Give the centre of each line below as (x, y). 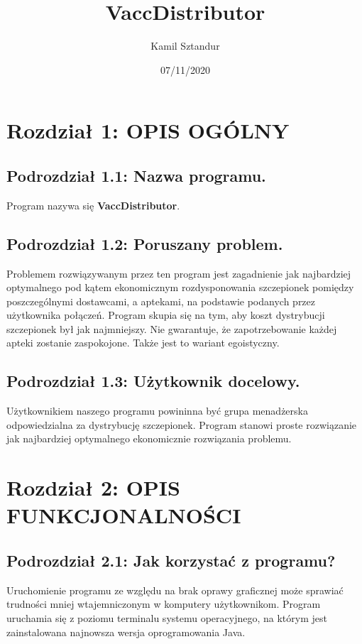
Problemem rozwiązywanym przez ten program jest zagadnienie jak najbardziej (179, 273)
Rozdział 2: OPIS (93, 487)
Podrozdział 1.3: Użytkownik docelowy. (153, 381)
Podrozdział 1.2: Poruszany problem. (145, 243)
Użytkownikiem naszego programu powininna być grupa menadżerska (157, 411)
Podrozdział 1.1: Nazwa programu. (136, 175)
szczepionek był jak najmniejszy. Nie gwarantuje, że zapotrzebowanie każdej (172, 328)
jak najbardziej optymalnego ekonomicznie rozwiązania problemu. (149, 438)
